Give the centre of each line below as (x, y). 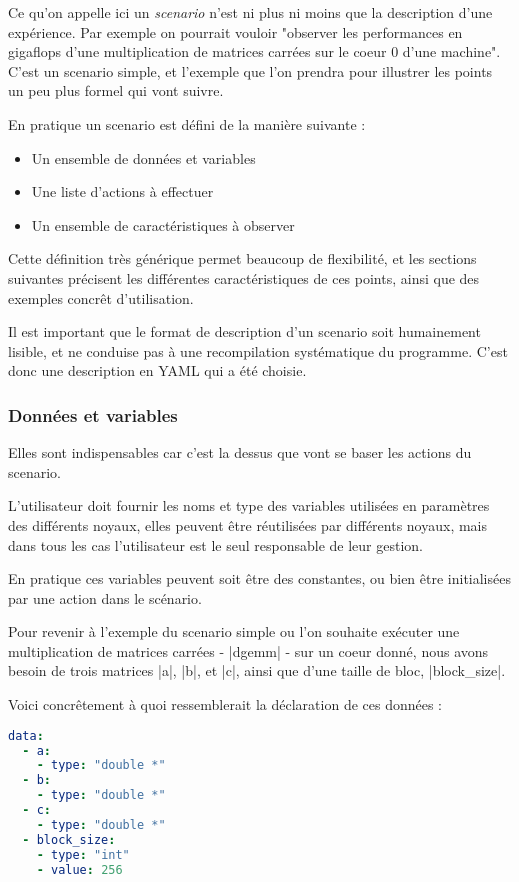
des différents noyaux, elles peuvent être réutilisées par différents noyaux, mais (248, 524)
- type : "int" (83, 854)
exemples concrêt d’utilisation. (101, 297)
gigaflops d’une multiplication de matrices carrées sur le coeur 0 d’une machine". (254, 51)
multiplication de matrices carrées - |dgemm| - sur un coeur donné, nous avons (248, 650)
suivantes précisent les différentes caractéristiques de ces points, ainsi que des (244, 277)
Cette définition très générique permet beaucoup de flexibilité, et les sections (242, 258)
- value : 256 (79, 869)
